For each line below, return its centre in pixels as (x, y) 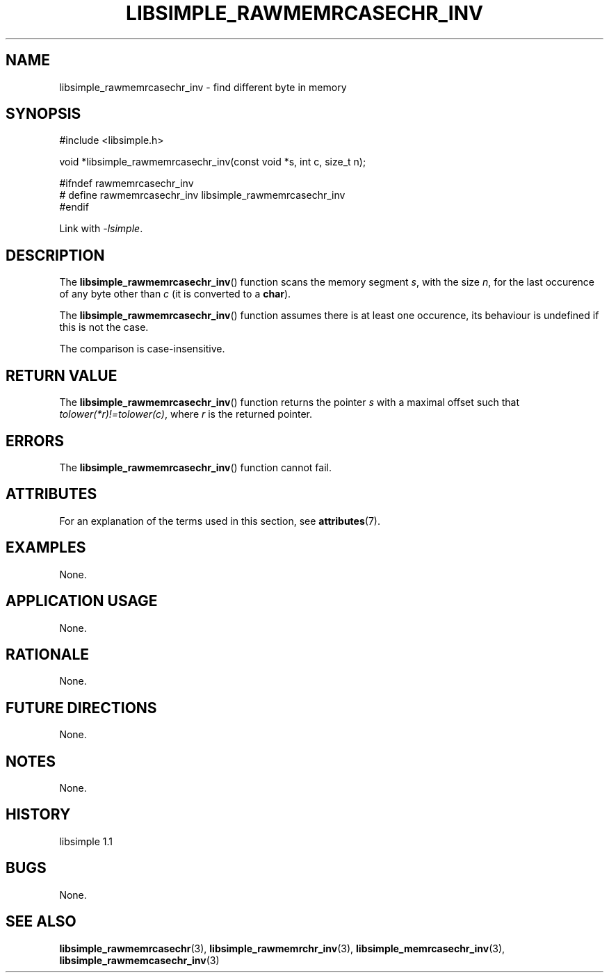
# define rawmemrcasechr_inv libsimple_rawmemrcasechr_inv (202, 195)
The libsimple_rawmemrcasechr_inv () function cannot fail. (195, 467)
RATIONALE (48, 654)
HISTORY (38, 815)
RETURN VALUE (62, 375)
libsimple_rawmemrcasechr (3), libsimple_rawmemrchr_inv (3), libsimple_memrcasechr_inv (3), (282, 948)
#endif (74, 207)
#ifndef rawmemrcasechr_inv (127, 184)
